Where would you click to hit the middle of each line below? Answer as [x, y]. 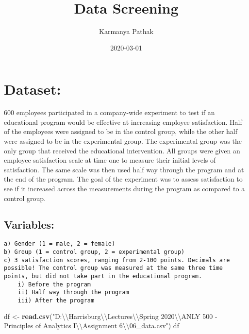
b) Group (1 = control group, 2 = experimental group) [94, 252]
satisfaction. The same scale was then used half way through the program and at [124, 169]
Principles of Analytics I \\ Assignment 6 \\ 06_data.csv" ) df [91, 326]
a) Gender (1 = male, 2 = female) [60, 244]
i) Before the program [54, 284]
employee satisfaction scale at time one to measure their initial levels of [110, 160]
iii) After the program [56, 300]
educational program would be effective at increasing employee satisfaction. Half [123, 122]
